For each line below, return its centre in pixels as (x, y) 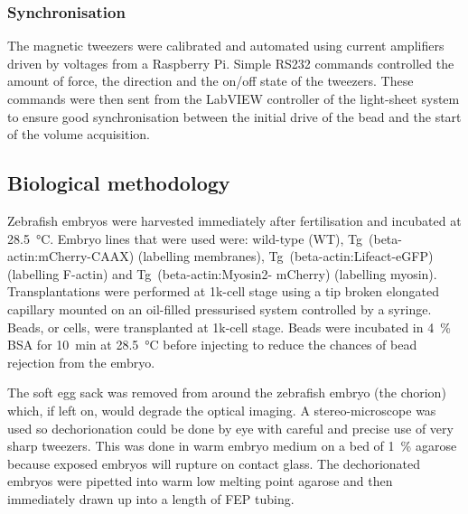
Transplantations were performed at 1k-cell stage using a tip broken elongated (224, 291)
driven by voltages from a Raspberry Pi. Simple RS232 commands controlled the (231, 63)
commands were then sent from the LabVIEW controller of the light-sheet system (234, 98)
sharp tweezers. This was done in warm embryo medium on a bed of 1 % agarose (232, 446)
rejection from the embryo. (81, 362)
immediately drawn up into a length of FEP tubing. (151, 498)
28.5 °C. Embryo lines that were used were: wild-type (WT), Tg (185, 238)
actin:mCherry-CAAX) (71, 256)
